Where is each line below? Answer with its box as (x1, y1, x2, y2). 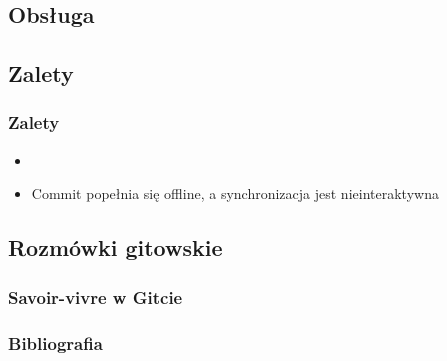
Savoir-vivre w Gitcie (8, 284, 183, 309)
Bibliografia (8, 330, 103, 355)
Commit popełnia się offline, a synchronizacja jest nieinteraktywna (31, 183, 439, 204)
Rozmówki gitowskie (8, 232, 223, 263)
